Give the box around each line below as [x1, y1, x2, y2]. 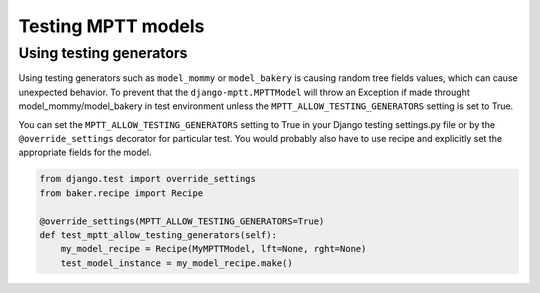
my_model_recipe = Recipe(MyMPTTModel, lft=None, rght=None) [60, 243, 367, 255]
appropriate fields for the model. [18, 146, 152, 159]
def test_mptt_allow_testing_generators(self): [39, 229, 277, 240]
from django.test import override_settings [39, 173, 257, 185]
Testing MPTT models [18, 15, 205, 37]
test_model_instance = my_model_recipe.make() [60, 257, 294, 269]
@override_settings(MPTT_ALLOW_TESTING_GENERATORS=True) [39, 215, 325, 227]
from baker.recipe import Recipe [39, 187, 204, 199]
